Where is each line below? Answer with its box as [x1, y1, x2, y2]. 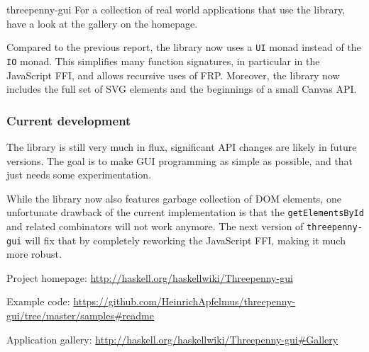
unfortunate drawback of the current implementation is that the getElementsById [6, 205, 364, 220]
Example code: [6, 294, 70, 309]
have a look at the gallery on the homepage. [6, 16, 198, 30]
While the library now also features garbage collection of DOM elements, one [6, 191, 341, 205]
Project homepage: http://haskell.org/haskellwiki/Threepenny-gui [6, 270, 293, 285]
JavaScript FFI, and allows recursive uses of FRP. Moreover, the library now [6, 67, 340, 82]
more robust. [6, 246, 62, 261]
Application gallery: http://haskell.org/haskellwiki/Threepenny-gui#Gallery [6, 331, 338, 346]
